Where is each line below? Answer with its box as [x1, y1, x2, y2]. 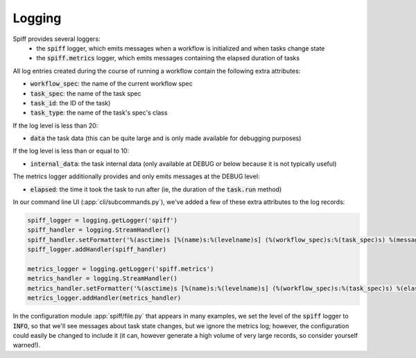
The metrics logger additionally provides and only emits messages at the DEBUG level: [12, 172, 260, 180]
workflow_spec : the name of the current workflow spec [30, 80, 193, 88]
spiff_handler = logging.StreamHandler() [27, 226, 171, 234]
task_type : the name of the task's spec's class [30, 108, 168, 117]
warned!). [12, 341, 41, 350]
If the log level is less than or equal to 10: [12, 146, 130, 155]
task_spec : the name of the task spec [30, 89, 141, 97]
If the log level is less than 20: [12, 121, 98, 130]
